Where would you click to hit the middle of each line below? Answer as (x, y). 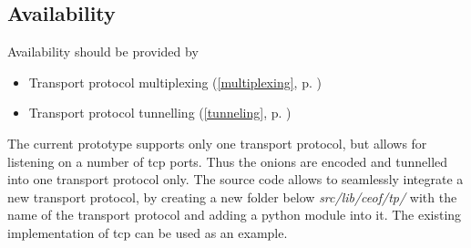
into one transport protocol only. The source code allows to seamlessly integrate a (235, 179)
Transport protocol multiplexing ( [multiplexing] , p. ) (175, 82)
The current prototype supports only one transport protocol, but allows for (217, 143)
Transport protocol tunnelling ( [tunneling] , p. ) (160, 113)
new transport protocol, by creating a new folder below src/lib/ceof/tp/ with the (232, 196)
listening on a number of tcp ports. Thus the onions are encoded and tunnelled (228, 161)
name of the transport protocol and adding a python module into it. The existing (235, 215)
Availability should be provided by (103, 52)
